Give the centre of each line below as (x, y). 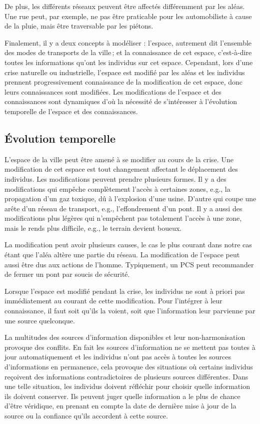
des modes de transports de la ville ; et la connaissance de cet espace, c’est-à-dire (128, 52)
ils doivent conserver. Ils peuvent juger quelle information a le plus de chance (122, 396)
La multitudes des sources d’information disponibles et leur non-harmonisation (125, 337)
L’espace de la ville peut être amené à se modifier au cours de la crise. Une (119, 159)
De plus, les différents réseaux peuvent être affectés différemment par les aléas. (125, 6)
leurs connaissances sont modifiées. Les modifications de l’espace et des (113, 91)
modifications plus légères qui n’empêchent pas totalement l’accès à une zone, (123, 218)
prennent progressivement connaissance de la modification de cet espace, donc (124, 82)
